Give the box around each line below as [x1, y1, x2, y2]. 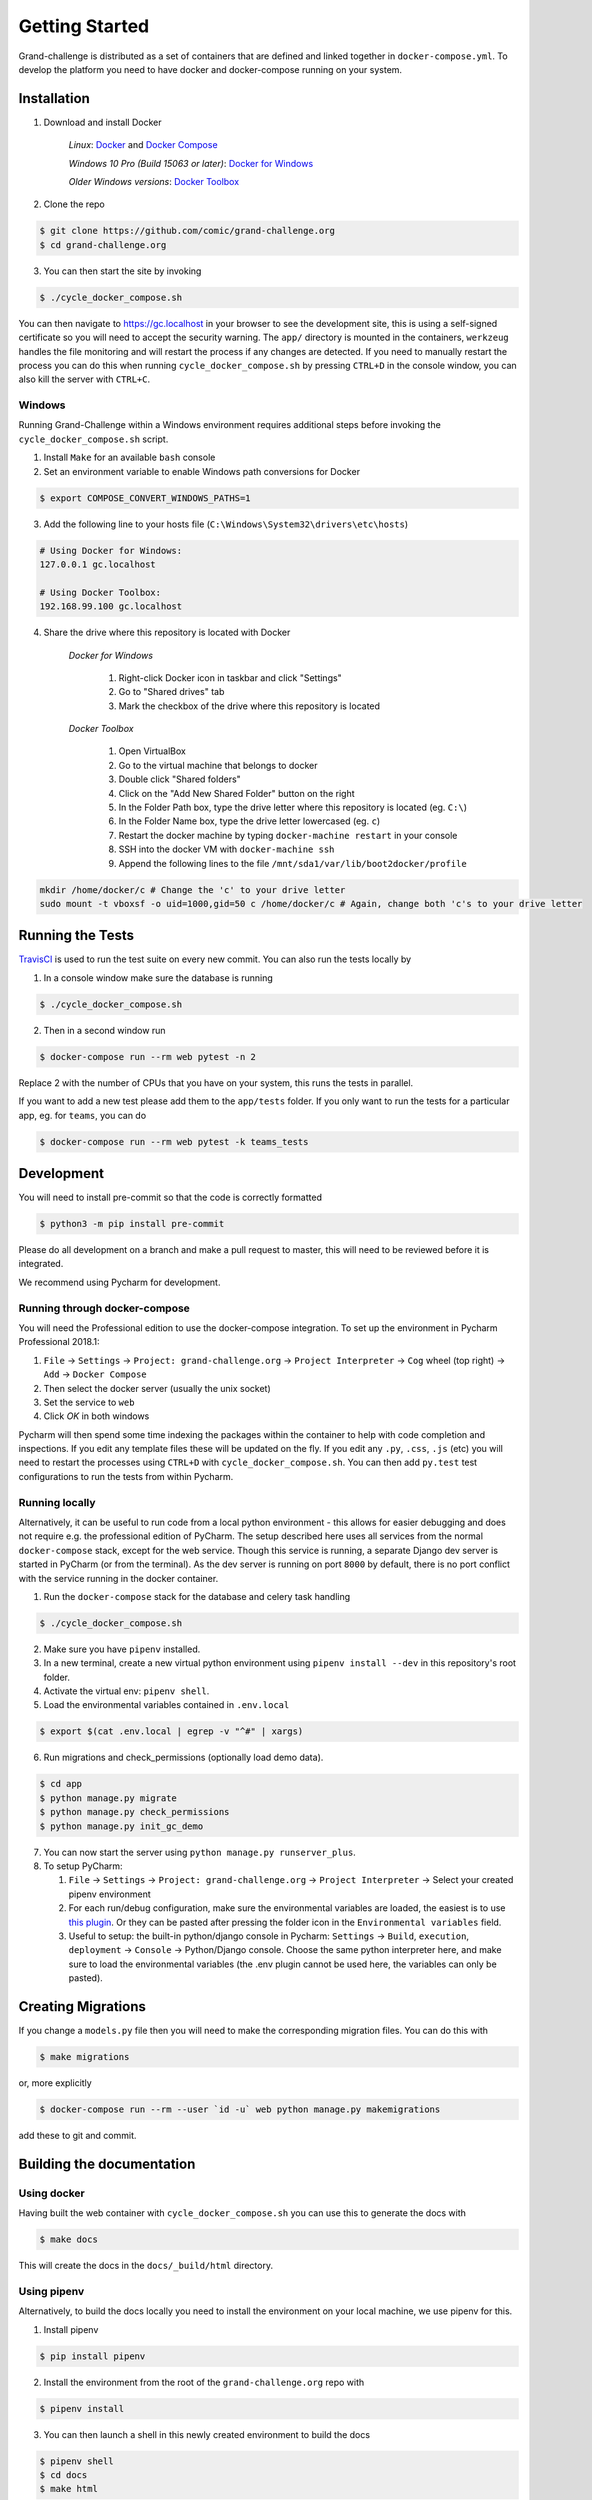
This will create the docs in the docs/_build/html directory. [18, 2260, 274, 2272]
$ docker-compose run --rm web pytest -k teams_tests [39, 1136, 309, 1147]
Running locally [18, 1495, 96, 1509]
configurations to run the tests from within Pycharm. [18, 1470, 234, 1482]
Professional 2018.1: [18, 1336, 100, 1348]
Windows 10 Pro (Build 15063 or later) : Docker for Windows [68, 157, 314, 169]
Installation [18, 90, 90, 107]
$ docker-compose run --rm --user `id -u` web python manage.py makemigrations [39, 2103, 441, 2115]
